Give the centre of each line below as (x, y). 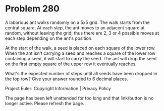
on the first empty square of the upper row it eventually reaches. (71, 64)
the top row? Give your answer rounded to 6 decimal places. (67, 79)
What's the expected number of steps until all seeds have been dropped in (81, 73)
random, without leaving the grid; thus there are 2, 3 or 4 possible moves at (82, 33)
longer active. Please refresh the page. (45, 103)
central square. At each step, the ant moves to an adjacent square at (75, 27)
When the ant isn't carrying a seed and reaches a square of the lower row (80, 53)
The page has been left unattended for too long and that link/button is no (79, 98)
